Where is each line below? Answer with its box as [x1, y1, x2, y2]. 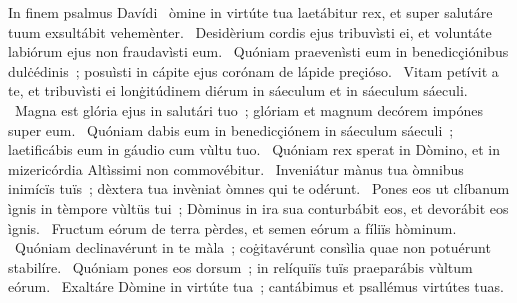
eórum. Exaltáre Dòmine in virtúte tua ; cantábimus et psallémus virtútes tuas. [8, 276, 504, 297]
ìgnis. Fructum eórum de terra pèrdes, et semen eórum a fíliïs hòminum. [8, 217, 457, 238]
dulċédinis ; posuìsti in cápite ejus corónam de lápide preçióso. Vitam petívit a [8, 60, 499, 81]
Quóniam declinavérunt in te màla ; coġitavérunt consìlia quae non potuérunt [14, 237, 491, 258]
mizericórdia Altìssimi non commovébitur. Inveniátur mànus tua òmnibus [8, 158, 464, 179]
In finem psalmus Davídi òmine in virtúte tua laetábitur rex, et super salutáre [8, 2, 493, 22]
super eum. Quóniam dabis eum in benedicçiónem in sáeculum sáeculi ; [8, 119, 454, 140]
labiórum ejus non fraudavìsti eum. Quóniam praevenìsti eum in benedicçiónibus [8, 41, 509, 62]
